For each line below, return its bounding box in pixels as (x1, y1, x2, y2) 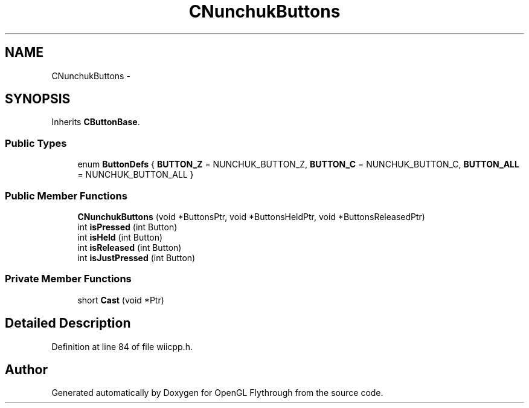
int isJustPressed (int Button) (77, 252, 196, 263)
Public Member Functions (5, 189, 127, 202)
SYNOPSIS (5, 91, 71, 107)
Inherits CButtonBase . (51, 117, 140, 128)
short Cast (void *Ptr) (77, 294, 164, 305)
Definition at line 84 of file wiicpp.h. (51, 341, 193, 352)
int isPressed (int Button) (77, 221, 178, 232)
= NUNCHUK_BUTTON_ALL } (77, 169, 194, 180)
